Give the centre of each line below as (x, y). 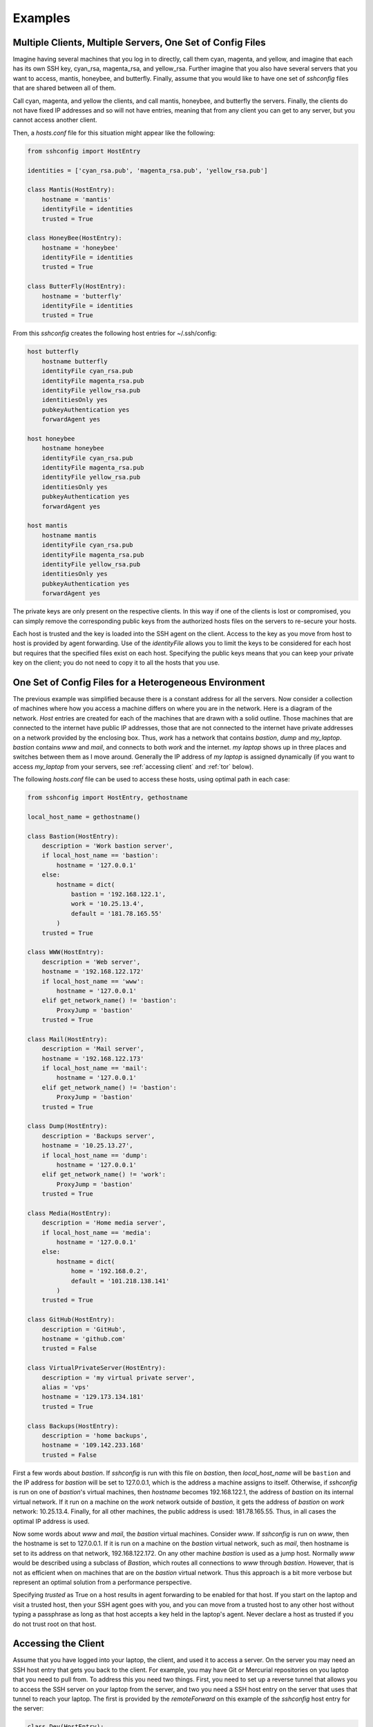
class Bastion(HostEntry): (73, 836)
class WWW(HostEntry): (66, 952)
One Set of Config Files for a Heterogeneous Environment (139, 682)
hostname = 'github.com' (84, 1339)
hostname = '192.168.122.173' (93, 1058)
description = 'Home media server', (104, 1223)
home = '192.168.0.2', (109, 1271)
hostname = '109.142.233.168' (93, 1445)
